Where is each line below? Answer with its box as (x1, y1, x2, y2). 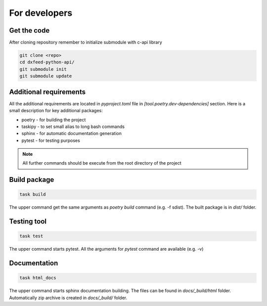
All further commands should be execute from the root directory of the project (22, 160, 181, 166)
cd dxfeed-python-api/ (19, 59, 75, 65)
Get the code (9, 26, 50, 35)
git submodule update (19, 73, 72, 79)
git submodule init (19, 66, 67, 72)
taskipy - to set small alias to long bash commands (21, 124, 125, 130)
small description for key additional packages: (9, 108, 103, 114)
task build (19, 192, 46, 197)
